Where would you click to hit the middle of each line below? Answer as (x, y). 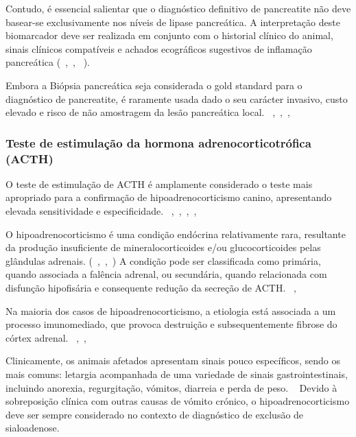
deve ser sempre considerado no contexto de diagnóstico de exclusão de (155, 414)
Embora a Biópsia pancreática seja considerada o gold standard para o (154, 85)
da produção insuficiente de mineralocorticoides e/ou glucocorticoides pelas (163, 247)
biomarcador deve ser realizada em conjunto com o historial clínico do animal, (169, 35)
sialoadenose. (33, 428)
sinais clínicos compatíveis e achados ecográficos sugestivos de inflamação (159, 48)
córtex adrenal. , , (46, 337)
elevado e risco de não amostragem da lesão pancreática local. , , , (148, 112)
